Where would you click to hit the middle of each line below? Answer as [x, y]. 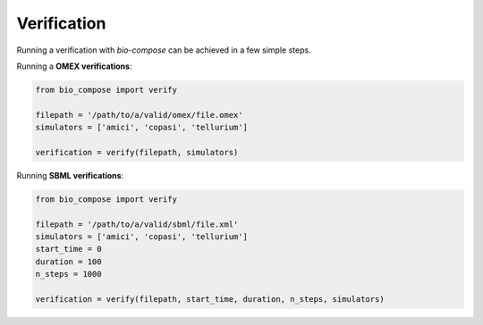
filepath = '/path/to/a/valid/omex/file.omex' [139, 115]
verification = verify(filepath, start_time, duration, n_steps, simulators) [210, 299]
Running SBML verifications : [70, 175]
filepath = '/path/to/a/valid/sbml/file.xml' [137, 224]
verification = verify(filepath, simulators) [137, 152]
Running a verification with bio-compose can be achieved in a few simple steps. [164, 50]
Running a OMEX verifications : [74, 66]
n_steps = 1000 [68, 274]
